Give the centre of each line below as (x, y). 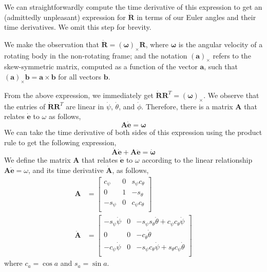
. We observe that (231, 95)
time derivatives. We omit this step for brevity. (78, 27)
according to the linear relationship (197, 160)
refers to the (232, 55)
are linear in (85, 106)
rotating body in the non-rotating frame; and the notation (96, 55)
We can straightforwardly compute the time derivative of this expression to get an (133, 7)
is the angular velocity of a (221, 44)
